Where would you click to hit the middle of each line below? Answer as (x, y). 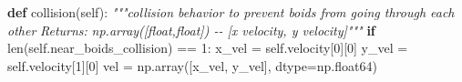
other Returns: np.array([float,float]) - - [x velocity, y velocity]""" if (191, 30)
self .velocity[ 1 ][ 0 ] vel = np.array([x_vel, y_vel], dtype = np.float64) (192, 65)
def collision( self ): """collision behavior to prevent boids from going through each (231, 12)
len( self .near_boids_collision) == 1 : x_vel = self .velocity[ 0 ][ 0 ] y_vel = (208, 48)
